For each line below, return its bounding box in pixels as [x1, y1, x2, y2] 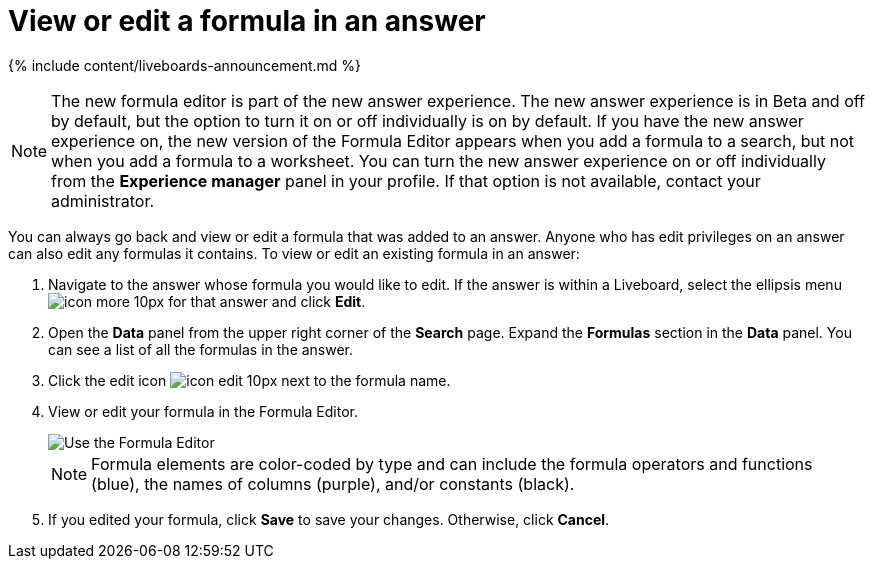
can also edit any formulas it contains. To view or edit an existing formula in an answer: [8, 244, 580, 262]
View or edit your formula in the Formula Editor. [48, 402, 358, 420]
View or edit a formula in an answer [8, 4, 486, 38]
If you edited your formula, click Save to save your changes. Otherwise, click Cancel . [48, 510, 610, 528]
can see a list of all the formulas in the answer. [48, 340, 354, 358]
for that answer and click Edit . [168, 292, 366, 310]
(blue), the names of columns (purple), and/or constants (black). [91, 473, 575, 494]
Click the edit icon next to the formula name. [48, 371, 451, 389]
